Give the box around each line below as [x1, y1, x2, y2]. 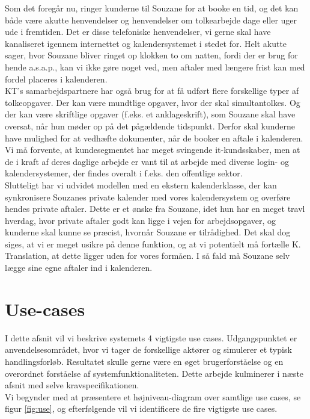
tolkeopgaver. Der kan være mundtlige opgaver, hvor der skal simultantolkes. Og [5, 96, 300, 108]
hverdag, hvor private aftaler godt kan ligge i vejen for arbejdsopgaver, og [5, 214, 276, 226]
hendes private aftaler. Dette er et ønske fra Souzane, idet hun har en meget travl [5, 202, 305, 215]
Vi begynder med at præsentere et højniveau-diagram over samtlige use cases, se [5, 390, 301, 403]
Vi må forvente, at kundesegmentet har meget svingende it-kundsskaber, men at [5, 143, 300, 156]
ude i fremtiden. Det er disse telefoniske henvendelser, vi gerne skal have [5, 25, 271, 38]
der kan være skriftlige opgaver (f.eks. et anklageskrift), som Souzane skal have [5, 108, 296, 120]
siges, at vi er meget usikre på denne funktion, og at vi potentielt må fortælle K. [5, 237, 301, 250]
